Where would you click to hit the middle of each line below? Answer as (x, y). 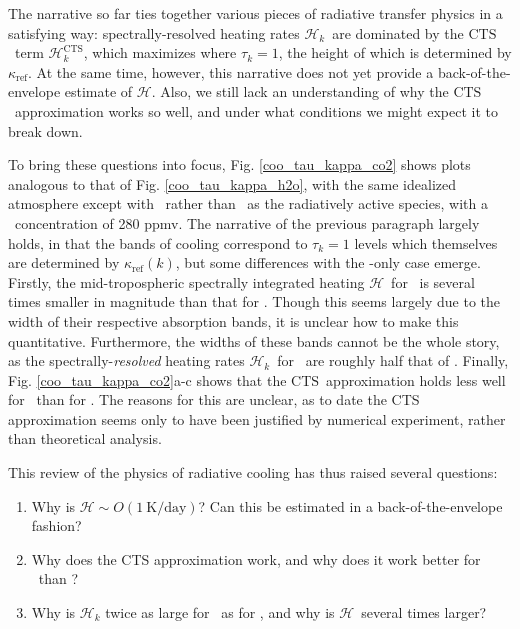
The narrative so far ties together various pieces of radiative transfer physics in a (255, 13)
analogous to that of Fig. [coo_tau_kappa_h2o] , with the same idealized (232, 183)
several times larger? (424, 612)
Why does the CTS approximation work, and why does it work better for (256, 558)
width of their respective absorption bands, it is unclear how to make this (233, 320)
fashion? (56, 525)
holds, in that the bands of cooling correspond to (158, 242)
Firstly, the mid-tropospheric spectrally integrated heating (186, 281)
